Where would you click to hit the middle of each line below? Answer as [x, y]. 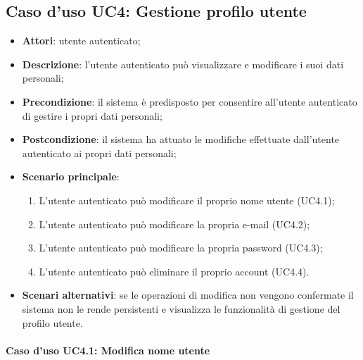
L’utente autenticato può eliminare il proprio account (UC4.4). [174, 271]
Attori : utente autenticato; [81, 41]
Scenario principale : [71, 176]
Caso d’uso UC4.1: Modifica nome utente [108, 350]
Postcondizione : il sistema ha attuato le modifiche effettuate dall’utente [181, 139]
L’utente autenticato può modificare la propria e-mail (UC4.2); [174, 224]
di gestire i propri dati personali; [92, 115]
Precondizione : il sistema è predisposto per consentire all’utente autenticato [190, 101]
